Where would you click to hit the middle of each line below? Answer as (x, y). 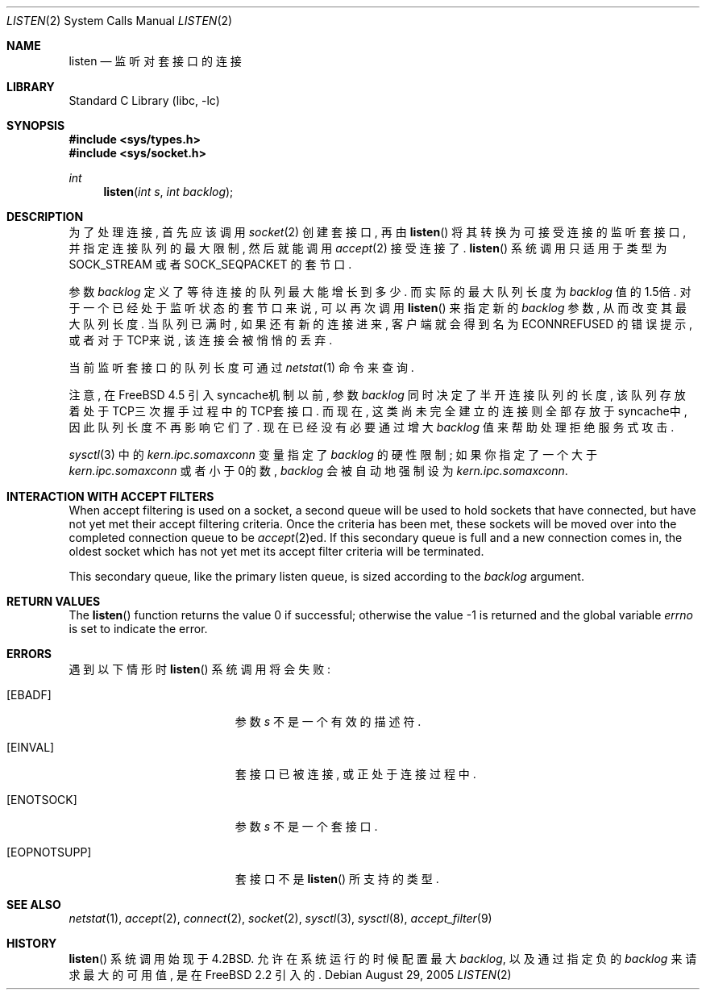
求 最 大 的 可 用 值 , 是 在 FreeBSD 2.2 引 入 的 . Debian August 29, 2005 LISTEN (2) (290, 975)
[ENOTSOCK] (42, 800)
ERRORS (29, 654)
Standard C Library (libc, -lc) (144, 100)
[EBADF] (29, 695)
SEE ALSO (34, 904)
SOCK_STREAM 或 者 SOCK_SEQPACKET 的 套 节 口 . (210, 264)
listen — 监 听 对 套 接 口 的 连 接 (155, 61)
